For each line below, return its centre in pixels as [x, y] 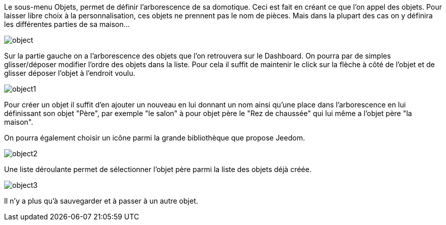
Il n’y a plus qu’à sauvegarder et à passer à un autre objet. [101, 201]
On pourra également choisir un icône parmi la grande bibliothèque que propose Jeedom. [155, 138]
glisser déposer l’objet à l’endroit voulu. [70, 73]
